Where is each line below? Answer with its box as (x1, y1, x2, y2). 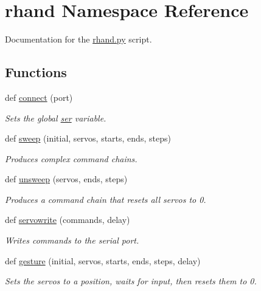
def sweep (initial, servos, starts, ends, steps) (5, 132, 171, 145)
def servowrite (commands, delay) (5, 213, 130, 226)
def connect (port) (5, 91, 73, 103)
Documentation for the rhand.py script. (5, 33, 152, 46)
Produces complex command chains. (5, 152, 137, 165)
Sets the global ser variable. (5, 111, 106, 124)
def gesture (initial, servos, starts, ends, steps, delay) (5, 254, 201, 267)
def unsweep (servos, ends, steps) (5, 173, 128, 185)
